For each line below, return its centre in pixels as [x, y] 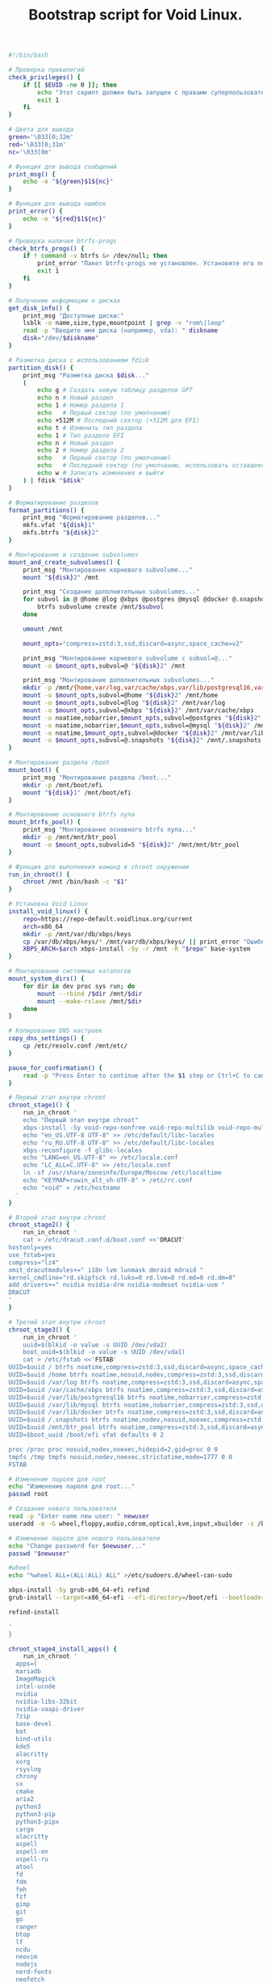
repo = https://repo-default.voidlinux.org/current [108, 919]
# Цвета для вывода [41, 130]
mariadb [29, 1672]
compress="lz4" [34, 1263]
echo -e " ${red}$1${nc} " [65, 219]
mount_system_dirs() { [46, 979]
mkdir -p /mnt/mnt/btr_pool [70, 837]
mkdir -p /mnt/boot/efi [63, 785]
